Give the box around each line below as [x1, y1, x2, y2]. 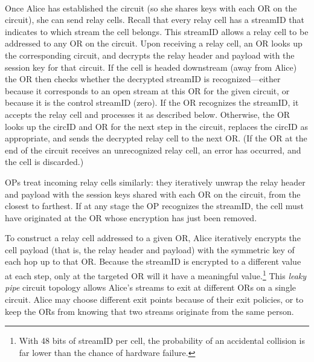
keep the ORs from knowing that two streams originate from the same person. [5, 305, 294, 317]
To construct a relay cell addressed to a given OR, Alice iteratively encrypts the [5, 231, 301, 244]
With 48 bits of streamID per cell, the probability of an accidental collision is [19, 334, 305, 347]
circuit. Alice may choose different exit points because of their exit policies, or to [5, 293, 304, 305]
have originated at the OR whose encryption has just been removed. [5, 211, 257, 224]
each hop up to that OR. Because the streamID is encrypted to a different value [5, 255, 301, 268]
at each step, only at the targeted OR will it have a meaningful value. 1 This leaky [5, 268, 307, 282]
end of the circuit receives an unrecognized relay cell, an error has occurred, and [5, 143, 301, 156]
